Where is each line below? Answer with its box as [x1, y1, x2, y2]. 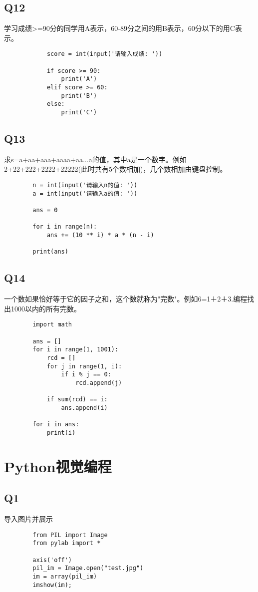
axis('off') [32, 556, 72, 564]
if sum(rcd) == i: [46, 396, 108, 403]
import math [32, 321, 72, 328]
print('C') [61, 108, 97, 116]
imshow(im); [32, 581, 72, 589]
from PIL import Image [32, 531, 108, 539]
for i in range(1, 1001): [32, 346, 119, 353]
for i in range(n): [32, 223, 97, 231]
